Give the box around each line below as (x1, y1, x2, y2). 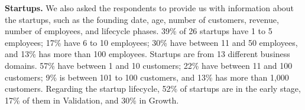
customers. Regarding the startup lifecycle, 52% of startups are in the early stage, (5, 82, 301, 95)
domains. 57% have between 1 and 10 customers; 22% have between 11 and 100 (5, 59, 293, 71)
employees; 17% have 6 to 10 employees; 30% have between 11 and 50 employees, (5, 36, 298, 48)
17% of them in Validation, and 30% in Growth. (5, 94, 179, 106)
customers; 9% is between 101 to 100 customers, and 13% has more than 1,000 (5, 71, 289, 83)
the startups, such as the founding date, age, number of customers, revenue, (5, 13, 279, 25)
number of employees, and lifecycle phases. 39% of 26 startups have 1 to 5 (5, 25, 272, 37)
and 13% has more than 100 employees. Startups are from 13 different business (5, 48, 290, 60)
